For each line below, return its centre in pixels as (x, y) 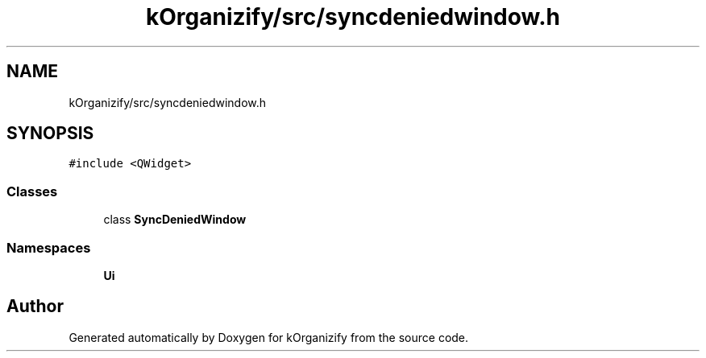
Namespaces (49, 247)
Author (35, 307)
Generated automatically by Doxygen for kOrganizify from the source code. (269, 337)
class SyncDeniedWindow (175, 220)
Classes (32, 191)
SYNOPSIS (50, 134)
